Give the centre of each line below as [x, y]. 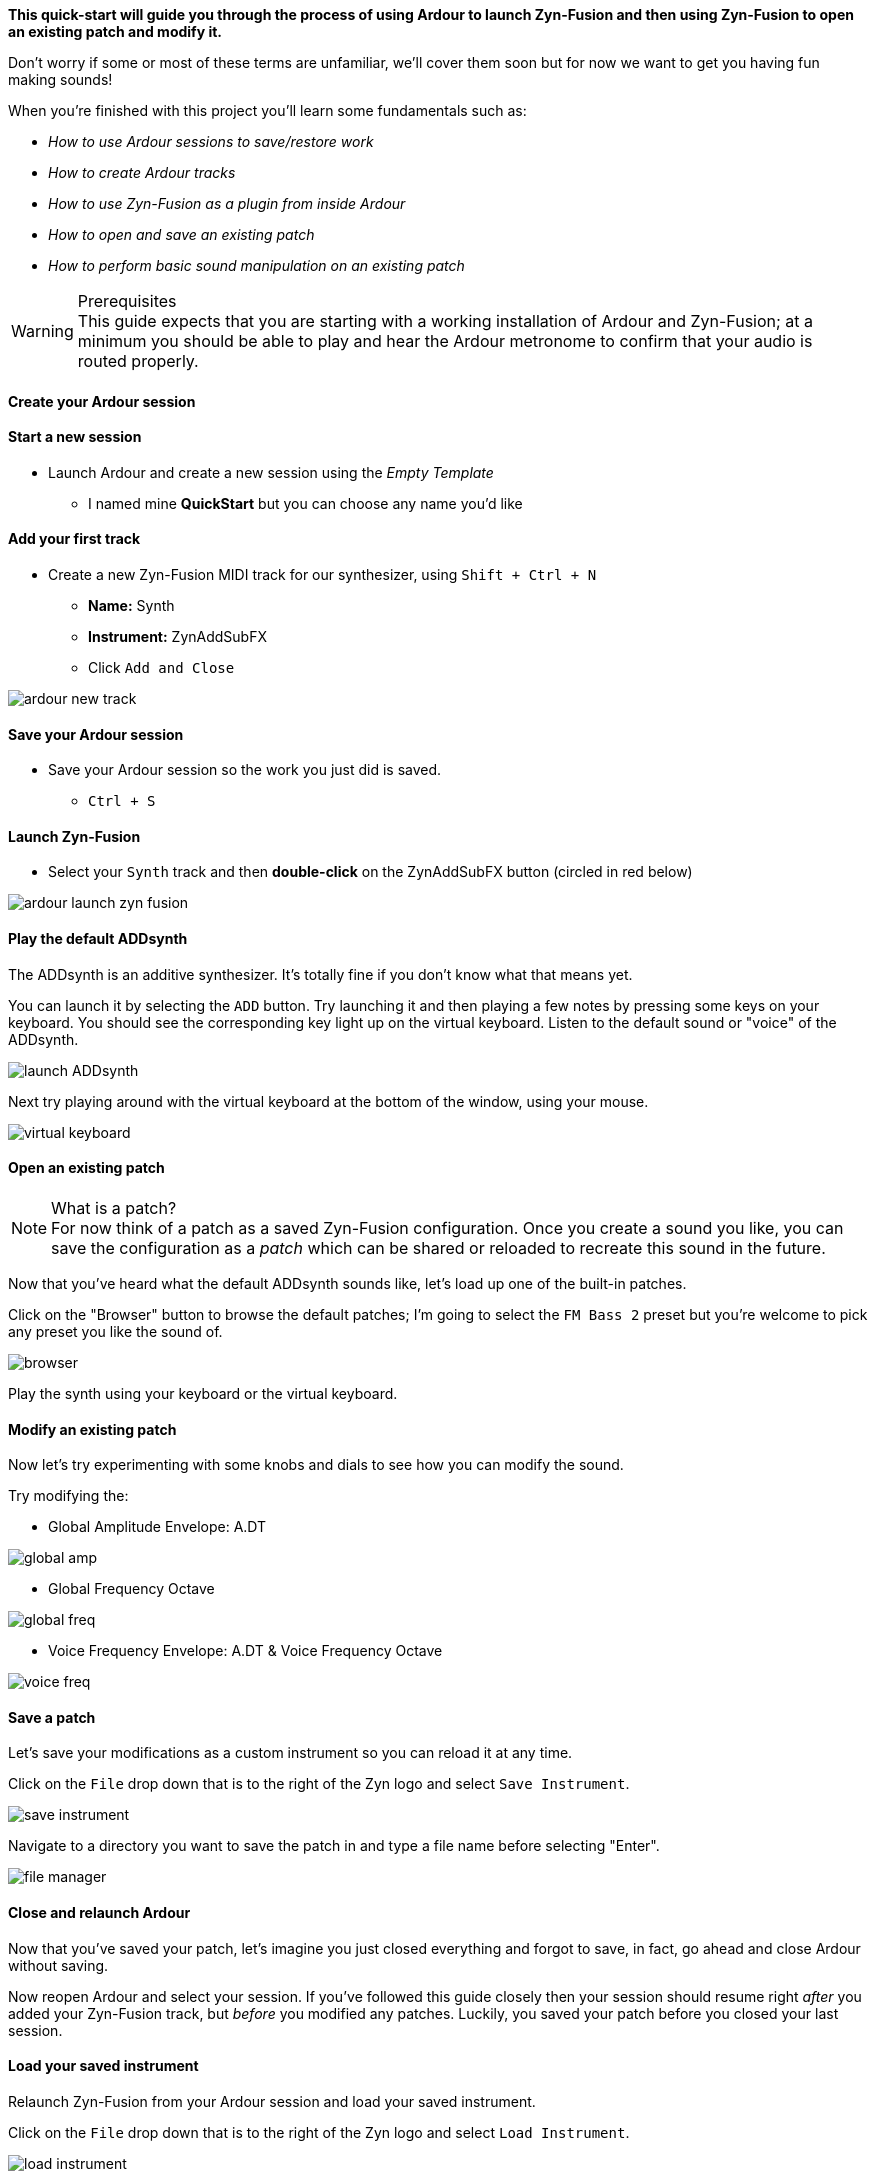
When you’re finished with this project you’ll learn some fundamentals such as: [267, 110]
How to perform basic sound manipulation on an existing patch [256, 265]
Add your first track [74, 539]
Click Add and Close [161, 668]
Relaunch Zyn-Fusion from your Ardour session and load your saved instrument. [272, 2101]
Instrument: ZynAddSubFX [178, 637]
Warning [42, 331]
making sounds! [60, 79]
